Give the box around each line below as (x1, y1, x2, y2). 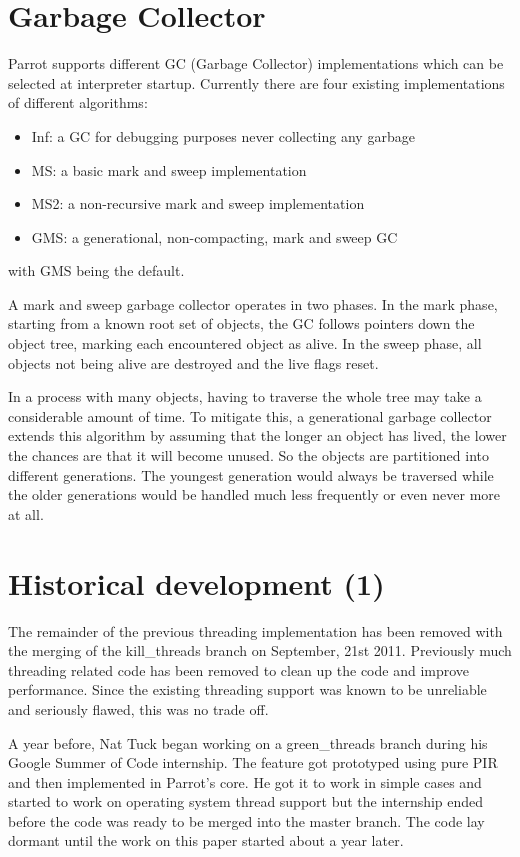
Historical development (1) (8, 562, 385, 603)
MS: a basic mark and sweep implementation (31, 159, 307, 180)
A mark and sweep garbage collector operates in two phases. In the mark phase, (8, 293, 498, 314)
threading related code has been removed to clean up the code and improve (8, 659, 470, 680)
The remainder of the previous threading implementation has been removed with (8, 620, 503, 641)
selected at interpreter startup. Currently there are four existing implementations (8, 72, 505, 93)
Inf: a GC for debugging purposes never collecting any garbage (31, 125, 415, 146)
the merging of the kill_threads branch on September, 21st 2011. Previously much (8, 640, 512, 661)
